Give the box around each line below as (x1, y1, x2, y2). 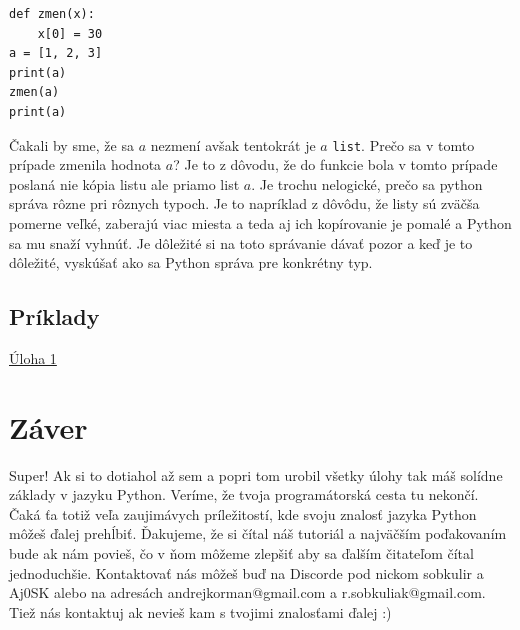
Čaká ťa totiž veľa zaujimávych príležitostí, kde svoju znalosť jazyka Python (9, 503, 477, 524)
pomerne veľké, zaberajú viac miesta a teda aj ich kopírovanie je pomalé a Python (9, 213, 512, 233)
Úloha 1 (9, 347, 57, 368)
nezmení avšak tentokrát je (150, 134, 316, 155)
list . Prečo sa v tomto (332, 134, 475, 155)
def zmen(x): (9, 7, 95, 21)
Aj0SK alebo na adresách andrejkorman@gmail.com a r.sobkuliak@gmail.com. (9, 582, 486, 603)
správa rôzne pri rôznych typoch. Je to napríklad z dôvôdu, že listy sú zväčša (9, 193, 480, 214)
